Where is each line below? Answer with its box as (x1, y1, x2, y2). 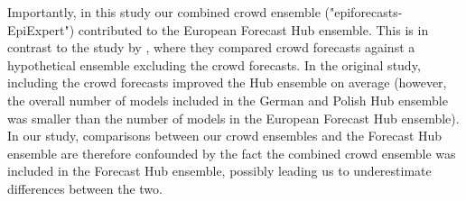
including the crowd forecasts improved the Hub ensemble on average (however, (7, 73, 447, 92)
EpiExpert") (7, 20, 75, 39)
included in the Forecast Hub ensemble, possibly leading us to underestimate (7, 161, 432, 180)
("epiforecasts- (324, 3, 403, 21)
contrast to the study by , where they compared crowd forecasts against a (7, 38, 415, 57)
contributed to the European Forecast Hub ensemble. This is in (78, 20, 429, 39)
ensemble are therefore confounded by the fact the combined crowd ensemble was (7, 143, 456, 162)
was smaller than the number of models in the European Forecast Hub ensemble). (7, 108, 460, 127)
